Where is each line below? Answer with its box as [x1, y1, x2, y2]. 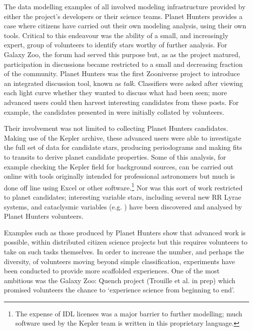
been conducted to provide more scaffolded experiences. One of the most [4, 266, 220, 276]
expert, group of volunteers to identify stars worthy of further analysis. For [4, 40, 227, 50]
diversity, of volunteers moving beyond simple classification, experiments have [4, 256, 235, 266]
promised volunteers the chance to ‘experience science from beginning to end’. [4, 285, 235, 295]
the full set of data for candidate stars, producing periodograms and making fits [4, 142, 242, 152]
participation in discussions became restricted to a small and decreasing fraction [4, 59, 243, 69]
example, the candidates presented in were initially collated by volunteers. [4, 106, 224, 117]
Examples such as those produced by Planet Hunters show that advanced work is [4, 227, 246, 237]
